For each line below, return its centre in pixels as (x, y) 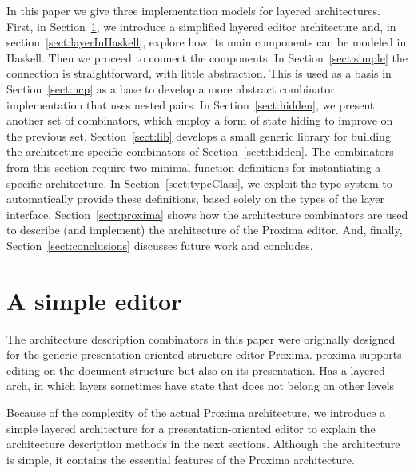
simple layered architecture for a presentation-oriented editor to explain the (191, 428)
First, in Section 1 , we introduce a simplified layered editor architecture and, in (201, 26)
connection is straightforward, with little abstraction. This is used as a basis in (199, 73)
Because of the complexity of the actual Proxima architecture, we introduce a (196, 412)
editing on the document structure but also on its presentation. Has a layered (196, 370)
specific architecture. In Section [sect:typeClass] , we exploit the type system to (199, 183)
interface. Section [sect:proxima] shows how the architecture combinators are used (207, 214)
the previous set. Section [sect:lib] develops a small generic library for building (199, 135)
